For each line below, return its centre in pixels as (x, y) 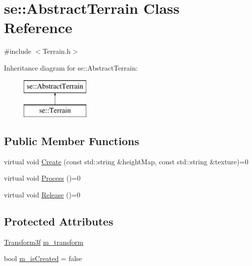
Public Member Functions (72, 141)
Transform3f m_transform (44, 242)
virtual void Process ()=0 (42, 178)
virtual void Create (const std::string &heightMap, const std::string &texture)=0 (126, 161)
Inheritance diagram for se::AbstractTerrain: (71, 67)
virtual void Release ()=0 (42, 195)
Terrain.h (57, 51)
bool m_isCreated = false (43, 258)
